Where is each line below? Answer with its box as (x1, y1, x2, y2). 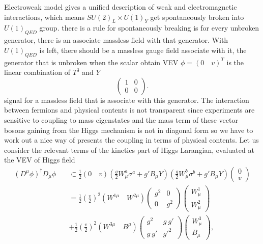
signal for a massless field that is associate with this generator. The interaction (4, 94, 249, 105)
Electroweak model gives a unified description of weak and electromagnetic (4, 2, 237, 12)
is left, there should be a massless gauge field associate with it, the (39, 44, 247, 55)
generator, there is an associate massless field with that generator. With (4, 35, 228, 45)
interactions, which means (4, 11, 85, 22)
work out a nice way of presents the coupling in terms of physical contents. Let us (4, 134, 259, 145)
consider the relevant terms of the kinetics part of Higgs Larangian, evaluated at (4, 144, 254, 155)
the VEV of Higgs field (4, 154, 75, 165)
